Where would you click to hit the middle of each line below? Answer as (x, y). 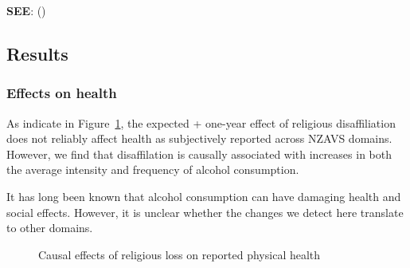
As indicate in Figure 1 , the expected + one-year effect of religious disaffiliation (201, 122)
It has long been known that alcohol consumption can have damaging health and (204, 196)
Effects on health (62, 93)
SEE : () (26, 10)
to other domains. (50, 228)
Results (37, 53)
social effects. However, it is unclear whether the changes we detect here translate (205, 212)
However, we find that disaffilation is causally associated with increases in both (199, 154)
